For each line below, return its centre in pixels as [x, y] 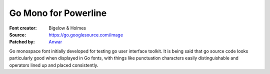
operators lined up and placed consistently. [54, 65]
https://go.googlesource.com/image [86, 34]
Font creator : [23, 28]
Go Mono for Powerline [58, 13]
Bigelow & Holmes [67, 28]
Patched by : [22, 42]
